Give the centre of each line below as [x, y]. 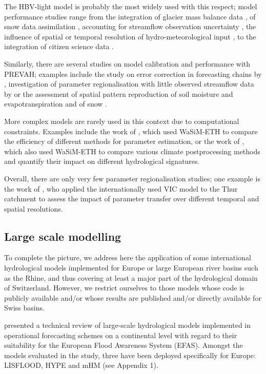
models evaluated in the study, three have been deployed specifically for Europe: [130, 355]
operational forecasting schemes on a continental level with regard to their [121, 335]
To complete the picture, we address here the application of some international [128, 257]
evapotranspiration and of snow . [56, 104]
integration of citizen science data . [59, 46]
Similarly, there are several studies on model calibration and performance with [127, 63]
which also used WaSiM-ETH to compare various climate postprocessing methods [132, 151]
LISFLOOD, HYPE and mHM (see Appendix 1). [81, 365]
